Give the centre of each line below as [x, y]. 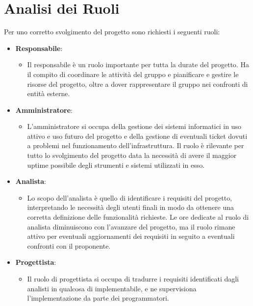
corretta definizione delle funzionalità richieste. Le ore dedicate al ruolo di [138, 217]
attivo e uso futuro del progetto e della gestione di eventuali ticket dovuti [137, 136]
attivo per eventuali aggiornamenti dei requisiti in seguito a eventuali [131, 236]
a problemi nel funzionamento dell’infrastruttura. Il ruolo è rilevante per [136, 145]
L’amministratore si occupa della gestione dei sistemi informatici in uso [134, 126]
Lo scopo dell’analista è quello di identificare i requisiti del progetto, [130, 197]
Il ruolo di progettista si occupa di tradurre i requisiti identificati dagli [133, 279]
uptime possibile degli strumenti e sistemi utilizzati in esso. [116, 165]
